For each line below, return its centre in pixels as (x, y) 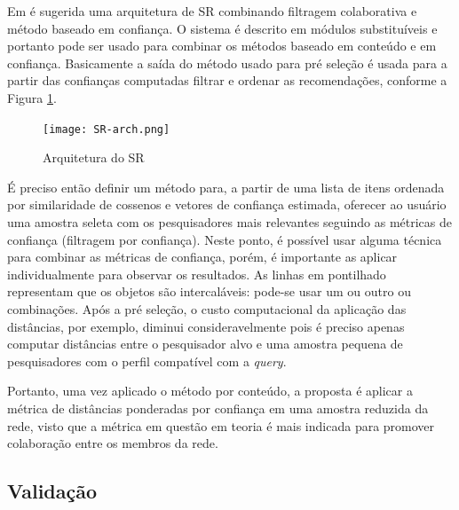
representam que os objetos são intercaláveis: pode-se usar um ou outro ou (209, 291)
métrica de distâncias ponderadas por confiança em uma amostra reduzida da (218, 408)
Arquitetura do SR (94, 157)
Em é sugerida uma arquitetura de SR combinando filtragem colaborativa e (212, 11)
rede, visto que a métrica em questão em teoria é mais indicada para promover (221, 425)
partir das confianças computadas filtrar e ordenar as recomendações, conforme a (227, 80)
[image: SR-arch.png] (107, 129)
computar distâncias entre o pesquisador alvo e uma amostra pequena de (205, 344)
